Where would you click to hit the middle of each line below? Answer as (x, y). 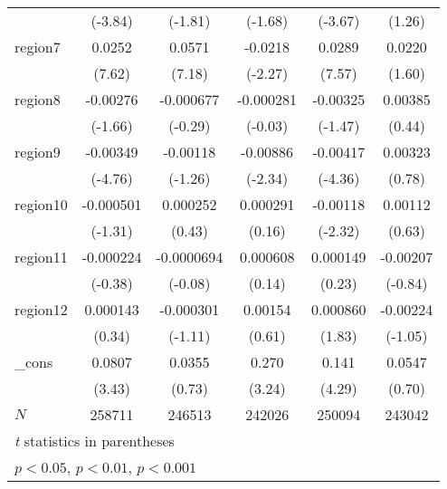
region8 (38, 99)
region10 (41, 204)
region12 (41, 309)
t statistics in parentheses (95, 441)
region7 (38, 47)
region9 (38, 152)
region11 (41, 257)
